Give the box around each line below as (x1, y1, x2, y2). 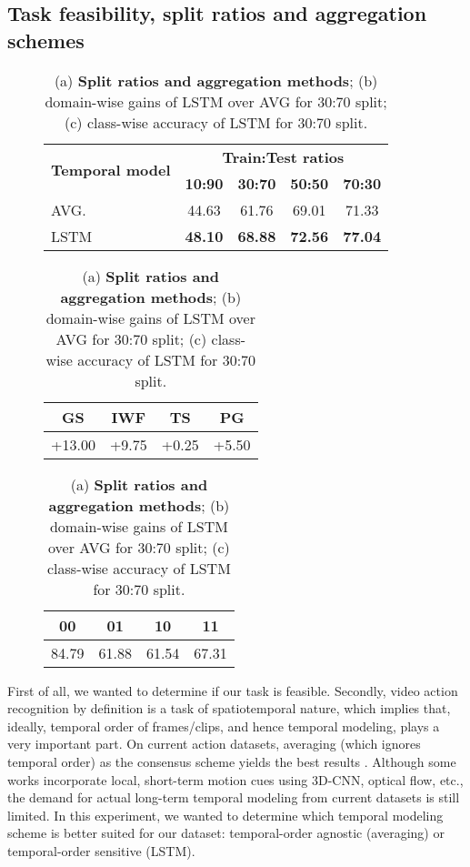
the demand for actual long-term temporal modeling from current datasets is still (7, 788, 460, 807)
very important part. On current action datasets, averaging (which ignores (7, 734, 421, 753)
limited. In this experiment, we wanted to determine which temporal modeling (7, 805, 444, 824)
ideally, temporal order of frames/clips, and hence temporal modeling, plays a (7, 716, 440, 735)
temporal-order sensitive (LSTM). (7, 841, 195, 860)
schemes (7, 25, 85, 54)
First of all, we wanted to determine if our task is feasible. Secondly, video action (7, 680, 458, 700)
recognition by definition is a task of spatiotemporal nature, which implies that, (7, 699, 451, 718)
